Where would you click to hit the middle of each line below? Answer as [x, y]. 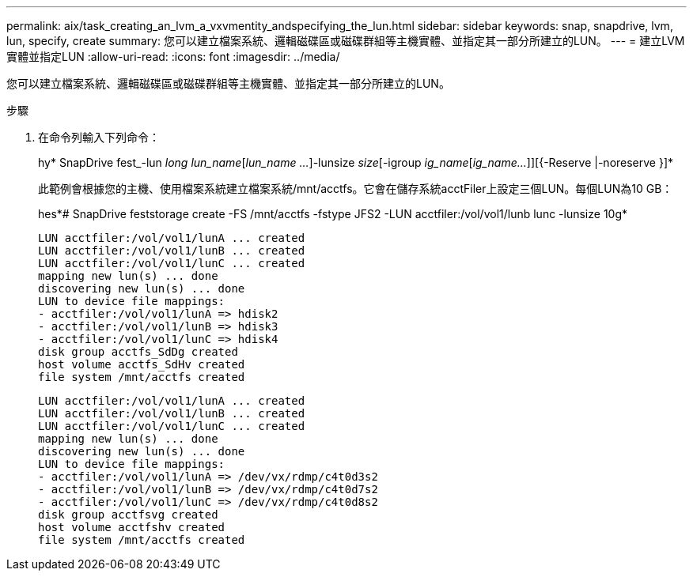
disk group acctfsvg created [128, 515]
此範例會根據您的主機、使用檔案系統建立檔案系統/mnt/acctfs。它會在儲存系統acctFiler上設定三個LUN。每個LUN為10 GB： [356, 189]
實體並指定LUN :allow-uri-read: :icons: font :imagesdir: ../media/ [173, 57]
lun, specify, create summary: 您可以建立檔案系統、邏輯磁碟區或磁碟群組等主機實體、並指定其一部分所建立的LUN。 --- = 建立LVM [346, 41]
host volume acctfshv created [132, 527]
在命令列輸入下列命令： [99, 137]
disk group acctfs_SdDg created [138, 352]
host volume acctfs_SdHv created [142, 364]
